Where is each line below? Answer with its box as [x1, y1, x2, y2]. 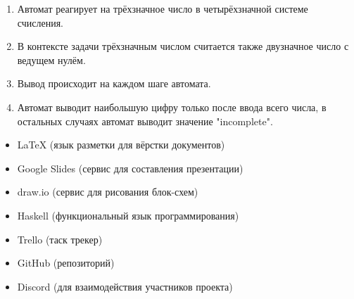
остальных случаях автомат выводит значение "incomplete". [17, 113, 273, 128]
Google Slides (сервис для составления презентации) [17, 160, 244, 175]
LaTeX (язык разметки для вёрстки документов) [17, 137, 225, 152]
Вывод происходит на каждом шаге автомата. [17, 76, 211, 91]
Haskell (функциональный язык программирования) [17, 208, 239, 222]
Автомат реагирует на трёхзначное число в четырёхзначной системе [17, 1, 308, 15]
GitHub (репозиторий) [17, 255, 115, 270]
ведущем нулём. [17, 52, 86, 67]
